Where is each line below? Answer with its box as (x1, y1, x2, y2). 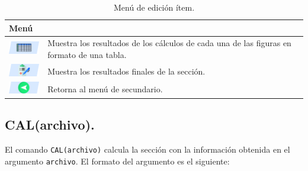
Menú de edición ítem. (113, 1, 195, 13)
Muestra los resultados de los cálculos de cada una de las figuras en (47, 37, 291, 49)
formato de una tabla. (47, 49, 127, 61)
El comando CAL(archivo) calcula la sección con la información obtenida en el (5, 143, 290, 156)
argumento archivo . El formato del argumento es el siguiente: (5, 154, 230, 167)
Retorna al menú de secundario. (47, 82, 163, 95)
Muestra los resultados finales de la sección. (47, 64, 206, 77)
